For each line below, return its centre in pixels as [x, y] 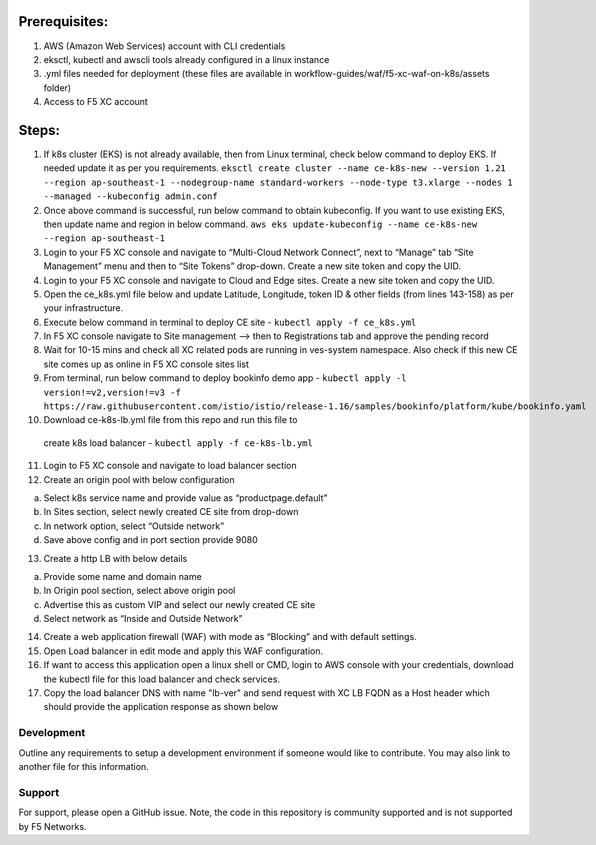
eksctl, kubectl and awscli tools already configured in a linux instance [186, 59]
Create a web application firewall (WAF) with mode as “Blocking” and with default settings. [230, 637]
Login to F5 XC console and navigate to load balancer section [170, 466]
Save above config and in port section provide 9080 [151, 540]
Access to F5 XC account [96, 102]
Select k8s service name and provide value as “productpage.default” [185, 497]
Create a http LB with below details [115, 558]
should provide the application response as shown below [161, 707]
